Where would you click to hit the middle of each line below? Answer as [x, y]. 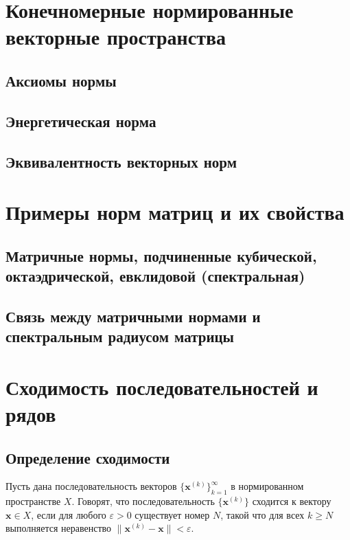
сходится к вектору [292, 501]
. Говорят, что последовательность [143, 501]
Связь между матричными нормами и [133, 316]
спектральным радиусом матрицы [120, 336]
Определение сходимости [88, 457]
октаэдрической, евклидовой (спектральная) [155, 276]
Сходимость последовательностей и [162, 386]
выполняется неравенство [59, 528]
